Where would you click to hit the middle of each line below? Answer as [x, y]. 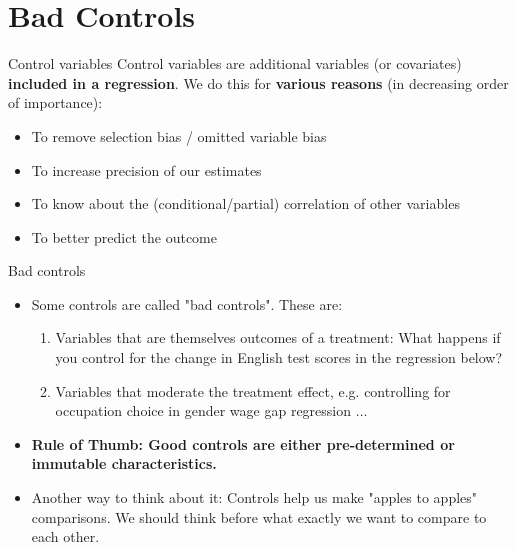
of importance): [55, 102]
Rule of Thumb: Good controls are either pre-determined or [243, 443]
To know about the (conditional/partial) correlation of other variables [245, 203]
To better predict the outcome [124, 236]
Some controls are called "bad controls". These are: [187, 303]
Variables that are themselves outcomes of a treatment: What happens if [278, 337]
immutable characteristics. [124, 463]
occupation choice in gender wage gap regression [203, 410]
